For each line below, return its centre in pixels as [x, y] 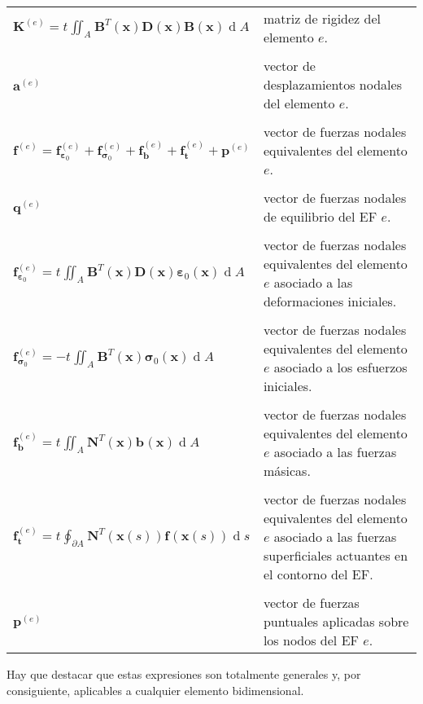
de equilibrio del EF [320, 216]
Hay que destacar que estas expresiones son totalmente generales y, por [184, 674]
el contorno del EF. [318, 574]
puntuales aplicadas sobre [336, 621]
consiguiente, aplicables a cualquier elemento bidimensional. [155, 690]
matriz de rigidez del [322, 18]
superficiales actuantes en [336, 555]
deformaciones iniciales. [330, 301]
